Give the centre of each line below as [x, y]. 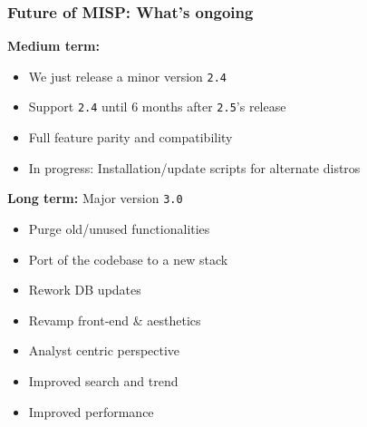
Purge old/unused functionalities [119, 228]
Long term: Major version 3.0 [95, 198]
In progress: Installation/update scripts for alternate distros [194, 167]
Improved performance [91, 411]
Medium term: [53, 46]
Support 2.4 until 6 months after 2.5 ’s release [157, 107]
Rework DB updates [85, 290]
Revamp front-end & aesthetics [115, 320]
